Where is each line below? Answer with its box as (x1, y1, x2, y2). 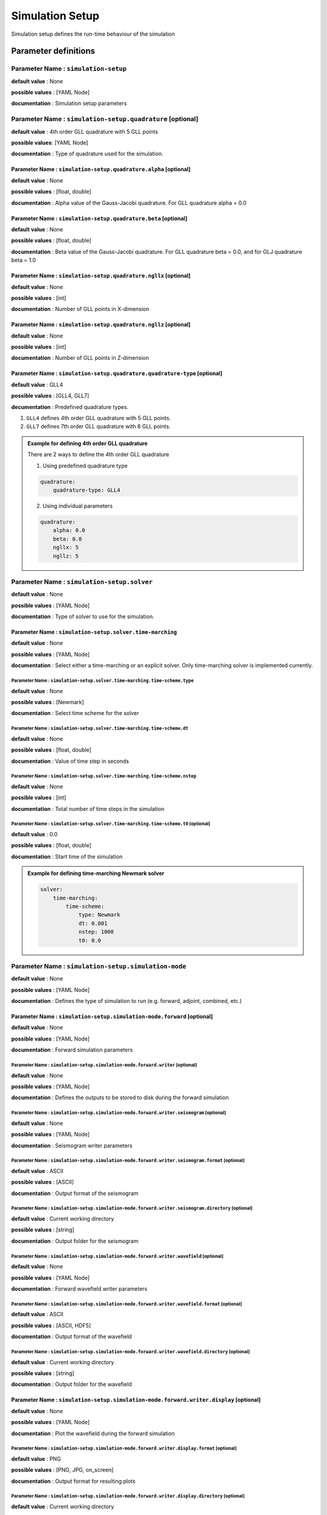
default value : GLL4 (11, 381, 64, 388)
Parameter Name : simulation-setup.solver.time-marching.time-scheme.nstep (11, 773, 197, 779)
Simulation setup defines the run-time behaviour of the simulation (11, 30, 175, 38)
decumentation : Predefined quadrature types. (11, 403, 129, 410)
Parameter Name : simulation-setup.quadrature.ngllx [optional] (11, 272, 191, 279)
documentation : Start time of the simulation (11, 853, 123, 860)
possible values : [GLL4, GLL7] (11, 392, 90, 399)
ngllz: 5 (53, 552, 79, 559)
